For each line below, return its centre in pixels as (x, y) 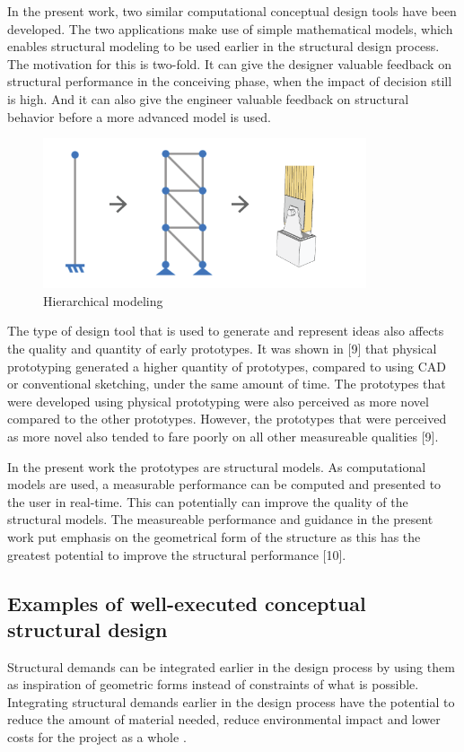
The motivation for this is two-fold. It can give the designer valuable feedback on (229, 63)
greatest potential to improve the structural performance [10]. (177, 554)
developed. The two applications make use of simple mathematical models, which (230, 28)
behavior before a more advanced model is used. (139, 116)
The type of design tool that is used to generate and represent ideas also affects (226, 331)
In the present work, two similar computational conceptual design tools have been (232, 11)
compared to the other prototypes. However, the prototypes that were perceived (227, 419)
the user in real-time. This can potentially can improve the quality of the (208, 501)
